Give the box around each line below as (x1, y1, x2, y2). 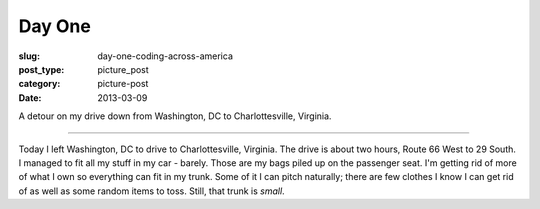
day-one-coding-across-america (97, 50, 234, 62)
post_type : (18, 63, 65, 75)
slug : (18, 50, 40, 62)
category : (18, 78, 61, 90)
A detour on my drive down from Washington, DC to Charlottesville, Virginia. (18, 110, 332, 122)
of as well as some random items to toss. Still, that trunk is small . (18, 185, 285, 197)
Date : (18, 91, 42, 104)
